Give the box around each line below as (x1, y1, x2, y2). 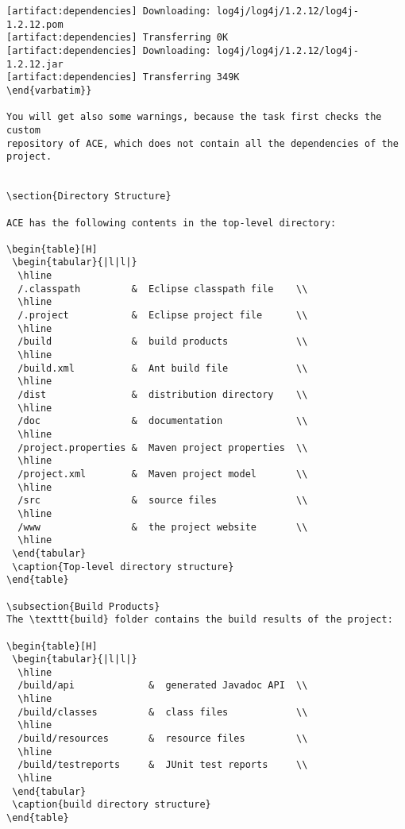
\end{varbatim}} (6, 84, 92, 96)
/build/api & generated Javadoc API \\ (17, 680, 308, 692)
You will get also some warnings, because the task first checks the (6, 111, 382, 123)
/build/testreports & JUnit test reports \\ (17, 759, 308, 771)
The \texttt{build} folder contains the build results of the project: (6, 614, 393, 626)
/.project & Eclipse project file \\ (17, 310, 308, 322)
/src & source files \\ (17, 495, 308, 507)
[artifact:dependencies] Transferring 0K (6, 32, 229, 44)
